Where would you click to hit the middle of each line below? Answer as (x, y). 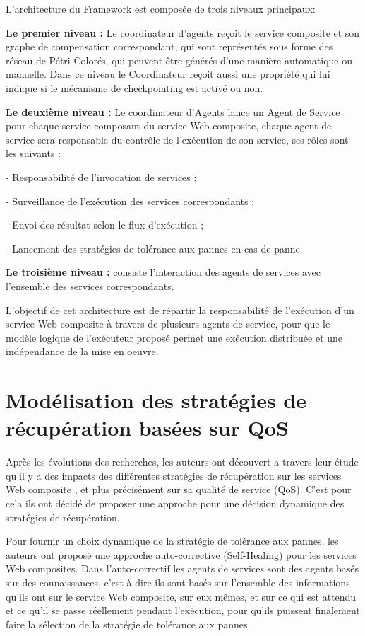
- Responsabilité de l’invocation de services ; (101, 177)
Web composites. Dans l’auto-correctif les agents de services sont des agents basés (182, 568)
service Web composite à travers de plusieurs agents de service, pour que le (168, 324)
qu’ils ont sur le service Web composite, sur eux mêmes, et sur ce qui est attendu (181, 596)
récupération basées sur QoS (147, 428)
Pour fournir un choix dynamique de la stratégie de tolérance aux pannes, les (172, 541)
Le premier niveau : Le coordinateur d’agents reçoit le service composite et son (183, 32)
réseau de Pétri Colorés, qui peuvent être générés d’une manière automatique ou (179, 60)
